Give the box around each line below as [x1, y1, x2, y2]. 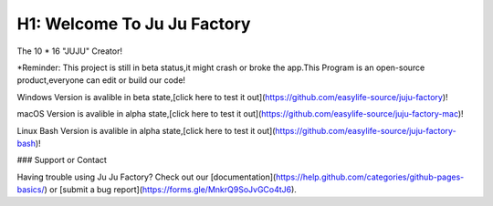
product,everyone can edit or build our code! [16, 75, 186, 86]
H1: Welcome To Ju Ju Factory [16, 14, 251, 34]
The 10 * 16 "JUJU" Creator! [16, 46, 123, 57]
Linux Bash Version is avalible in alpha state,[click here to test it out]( [16, 125, 276, 136]
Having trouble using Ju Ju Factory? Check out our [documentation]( [16, 171, 277, 182]
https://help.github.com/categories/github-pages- [275, 171, 465, 182]
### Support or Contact [16, 155, 107, 166]
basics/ [16, 184, 45, 195]
